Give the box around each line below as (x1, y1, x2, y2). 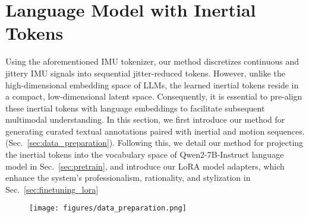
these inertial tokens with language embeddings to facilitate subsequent (5, 101, 265, 114)
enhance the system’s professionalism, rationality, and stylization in (5, 171, 251, 184)
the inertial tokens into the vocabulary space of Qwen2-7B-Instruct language (5, 148, 284, 161)
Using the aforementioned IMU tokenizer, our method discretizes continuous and (5, 55, 299, 68)
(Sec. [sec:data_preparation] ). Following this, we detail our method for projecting (5, 136, 304, 149)
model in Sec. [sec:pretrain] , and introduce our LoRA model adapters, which (5, 159, 285, 172)
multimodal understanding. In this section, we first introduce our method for (5, 113, 285, 126)
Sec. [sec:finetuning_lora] (5, 183, 99, 195)
